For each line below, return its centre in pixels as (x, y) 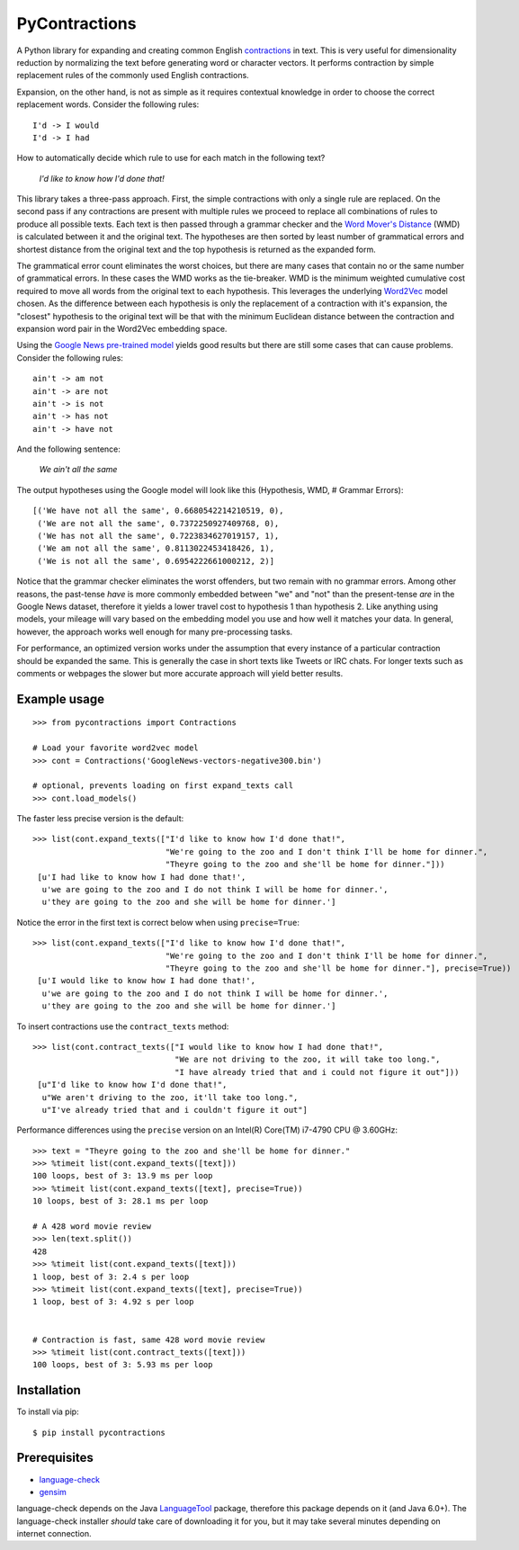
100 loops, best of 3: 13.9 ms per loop (123, 1176)
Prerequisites (55, 1458)
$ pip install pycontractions (99, 1432)
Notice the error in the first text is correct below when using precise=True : (158, 922)
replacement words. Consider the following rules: (108, 104)
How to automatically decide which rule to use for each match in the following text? (171, 158)
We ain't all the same (78, 470)
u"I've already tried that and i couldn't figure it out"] (174, 1110)
